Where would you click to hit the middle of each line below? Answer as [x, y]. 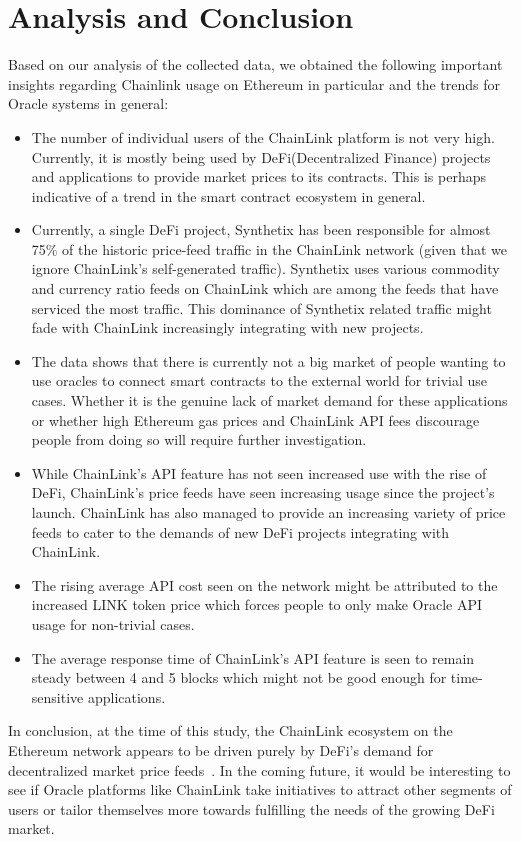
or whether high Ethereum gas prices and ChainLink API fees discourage [255, 419]
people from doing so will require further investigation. [199, 439]
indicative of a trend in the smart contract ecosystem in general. [228, 195]
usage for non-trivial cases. [113, 623]
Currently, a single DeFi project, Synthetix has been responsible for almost [261, 229]
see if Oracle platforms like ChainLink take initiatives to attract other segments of [260, 789]
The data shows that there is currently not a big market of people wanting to [268, 360]
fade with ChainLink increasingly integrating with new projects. [227, 327]
